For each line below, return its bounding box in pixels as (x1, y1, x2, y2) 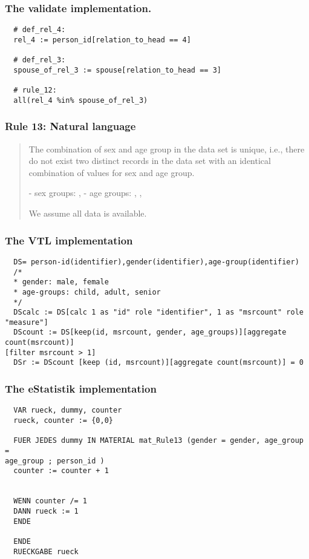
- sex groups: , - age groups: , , (28, 186, 142, 199)
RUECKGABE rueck (13, 547, 79, 556)
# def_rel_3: (13, 56, 66, 65)
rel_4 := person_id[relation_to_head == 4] (13, 35, 191, 44)
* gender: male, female (13, 278, 109, 287)
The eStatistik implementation (5, 381, 157, 396)
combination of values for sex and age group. (28, 166, 195, 178)
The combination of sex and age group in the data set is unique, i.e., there (28, 142, 305, 155)
